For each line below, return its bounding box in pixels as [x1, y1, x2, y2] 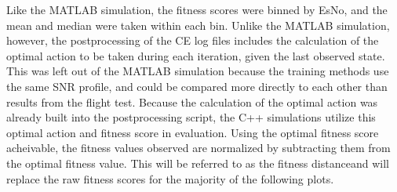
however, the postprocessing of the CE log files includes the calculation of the [6, 32, 379, 49]
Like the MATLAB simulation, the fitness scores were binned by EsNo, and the [6, 2, 388, 17]
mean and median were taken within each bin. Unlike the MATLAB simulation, [6, 16, 390, 33]
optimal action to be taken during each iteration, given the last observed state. [6, 47, 385, 63]
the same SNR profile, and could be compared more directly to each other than [6, 78, 388, 94]
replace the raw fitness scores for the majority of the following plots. [6, 170, 334, 187]
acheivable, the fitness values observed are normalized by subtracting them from [6, 139, 391, 156]
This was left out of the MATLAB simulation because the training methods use [6, 63, 389, 79]
